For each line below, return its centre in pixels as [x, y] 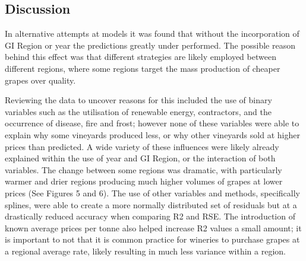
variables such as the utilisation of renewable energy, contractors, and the [138, 111]
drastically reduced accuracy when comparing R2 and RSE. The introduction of [150, 216]
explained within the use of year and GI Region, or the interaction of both [140, 158]
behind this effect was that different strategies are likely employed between [141, 57]
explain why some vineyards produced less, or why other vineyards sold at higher [152, 134]
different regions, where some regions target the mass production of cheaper [143, 68]
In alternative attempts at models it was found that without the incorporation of [152, 34]
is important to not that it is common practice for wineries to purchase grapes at [152, 239]
